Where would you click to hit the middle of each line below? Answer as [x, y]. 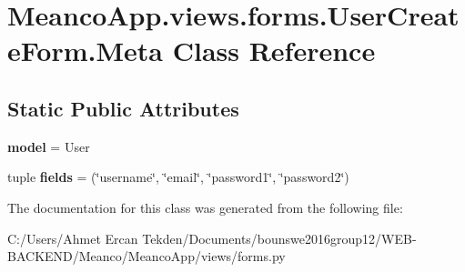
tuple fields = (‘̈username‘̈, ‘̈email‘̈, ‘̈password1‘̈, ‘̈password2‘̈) [178, 177]
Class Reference [274, 50]
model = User [49, 146]
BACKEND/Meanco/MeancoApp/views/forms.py [147, 256]
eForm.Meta [85, 50]
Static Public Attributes [123, 108]
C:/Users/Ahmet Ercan [73, 238]
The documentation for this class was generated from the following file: [205, 207]
